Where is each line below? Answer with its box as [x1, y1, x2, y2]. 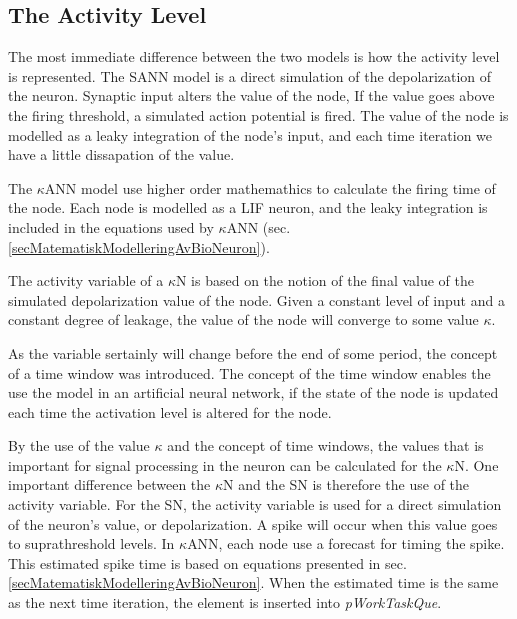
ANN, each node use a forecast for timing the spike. [187, 533, 505, 554]
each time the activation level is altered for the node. [8, 401, 332, 422]
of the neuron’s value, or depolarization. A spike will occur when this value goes [8, 513, 498, 534]
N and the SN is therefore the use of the [223, 474, 470, 495]
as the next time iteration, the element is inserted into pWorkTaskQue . [8, 592, 442, 613]
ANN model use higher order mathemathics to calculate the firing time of [44, 177, 496, 198]
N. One [454, 454, 499, 475]
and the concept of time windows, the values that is [167, 435, 484, 456]
